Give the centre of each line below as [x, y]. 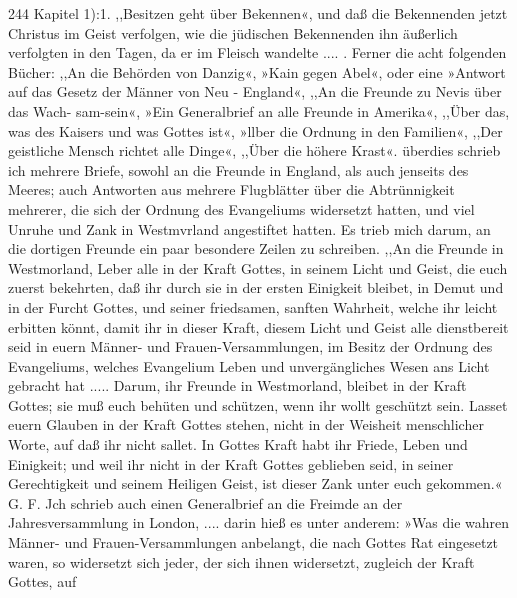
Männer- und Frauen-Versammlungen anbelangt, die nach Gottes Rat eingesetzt [253, 542]
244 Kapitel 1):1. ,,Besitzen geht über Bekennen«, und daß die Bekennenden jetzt [258, 13]
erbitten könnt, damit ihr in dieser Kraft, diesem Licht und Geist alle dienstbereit [258, 326]
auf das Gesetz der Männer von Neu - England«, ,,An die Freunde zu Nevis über [255, 91]
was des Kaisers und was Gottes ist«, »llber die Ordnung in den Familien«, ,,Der [255, 130]
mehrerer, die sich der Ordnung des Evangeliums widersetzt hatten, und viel [241, 208]
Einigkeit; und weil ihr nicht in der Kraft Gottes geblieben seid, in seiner [231, 463]
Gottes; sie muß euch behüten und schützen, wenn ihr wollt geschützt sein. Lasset [258, 404]
